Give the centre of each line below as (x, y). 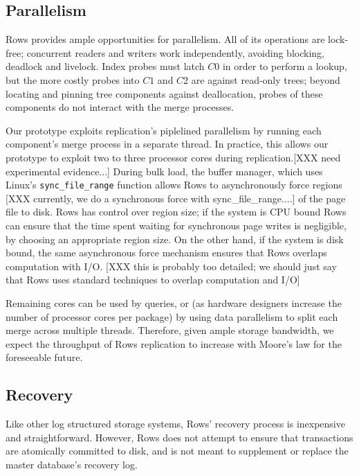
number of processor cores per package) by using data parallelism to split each (172, 316)
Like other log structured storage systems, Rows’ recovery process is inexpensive (175, 424)
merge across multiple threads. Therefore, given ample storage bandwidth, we (170, 330)
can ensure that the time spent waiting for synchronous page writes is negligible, (176, 225)
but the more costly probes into (73, 79)
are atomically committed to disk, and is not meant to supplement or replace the (177, 451)
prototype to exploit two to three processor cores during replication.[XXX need (173, 157)
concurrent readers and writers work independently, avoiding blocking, (175, 52)
